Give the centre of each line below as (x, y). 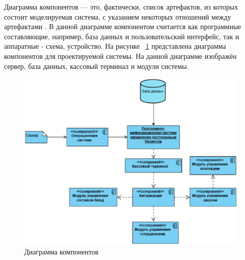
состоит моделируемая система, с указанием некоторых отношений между (118, 16)
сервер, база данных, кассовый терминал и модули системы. (96, 66)
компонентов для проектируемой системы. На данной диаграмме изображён (120, 56)
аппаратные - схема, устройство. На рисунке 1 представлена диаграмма (115, 46)
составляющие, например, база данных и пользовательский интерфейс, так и (122, 36)
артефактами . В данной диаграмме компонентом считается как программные (123, 26)
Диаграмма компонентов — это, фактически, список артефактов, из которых (121, 7)
